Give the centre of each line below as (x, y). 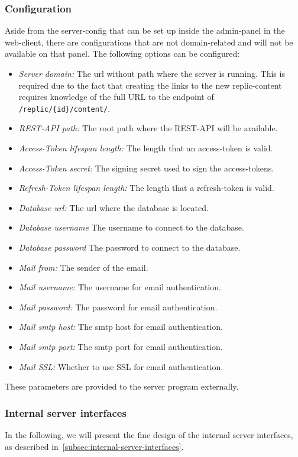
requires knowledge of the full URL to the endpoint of (116, 97)
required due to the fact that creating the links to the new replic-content (150, 85)
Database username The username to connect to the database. (131, 227)
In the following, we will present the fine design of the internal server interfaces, (149, 434)
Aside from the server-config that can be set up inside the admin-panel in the (145, 30)
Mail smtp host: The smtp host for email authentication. (121, 327)
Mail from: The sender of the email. (83, 267)
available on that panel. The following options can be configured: (122, 54)
